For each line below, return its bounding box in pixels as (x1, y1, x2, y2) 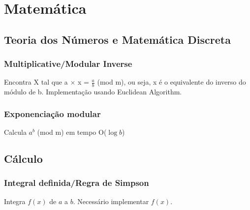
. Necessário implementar (73, 196, 149, 206)
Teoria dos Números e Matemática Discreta (4, 31, 231, 47)
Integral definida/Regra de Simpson (4, 177, 149, 189)
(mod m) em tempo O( (37, 127, 107, 137)
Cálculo (4, 151, 43, 166)
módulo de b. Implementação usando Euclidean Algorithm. (4, 87, 182, 97)
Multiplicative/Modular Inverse (4, 58, 132, 70)
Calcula (4, 127, 27, 137)
